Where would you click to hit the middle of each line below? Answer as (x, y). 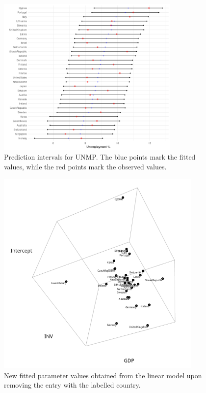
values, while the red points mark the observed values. (85, 166)
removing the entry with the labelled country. (72, 385)
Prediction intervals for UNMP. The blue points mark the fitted (100, 157)
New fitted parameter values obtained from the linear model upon (103, 375)
